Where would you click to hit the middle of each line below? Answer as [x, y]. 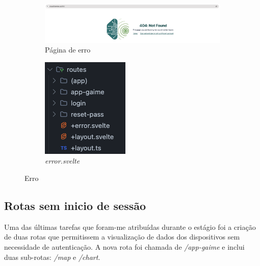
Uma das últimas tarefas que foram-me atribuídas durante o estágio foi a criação [130, 227]
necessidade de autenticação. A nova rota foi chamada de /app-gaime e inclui [124, 247]
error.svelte [62, 161]
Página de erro [68, 50]
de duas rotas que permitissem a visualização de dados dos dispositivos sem [122, 237]
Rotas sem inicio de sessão [75, 206]
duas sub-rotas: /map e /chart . [52, 257]
